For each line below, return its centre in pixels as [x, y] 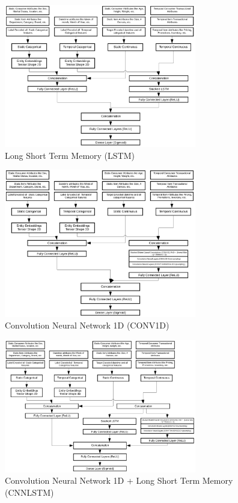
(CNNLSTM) [29, 492]
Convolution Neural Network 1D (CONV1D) [87, 325]
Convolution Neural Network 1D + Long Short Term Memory [119, 480]
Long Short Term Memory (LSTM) [70, 155]
